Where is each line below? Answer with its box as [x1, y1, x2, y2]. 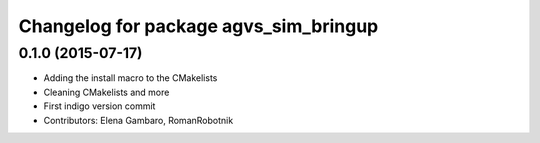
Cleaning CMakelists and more [43, 86, 170, 98]
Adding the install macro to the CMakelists [43, 72, 218, 84]
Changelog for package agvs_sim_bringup [18, 15, 379, 37]
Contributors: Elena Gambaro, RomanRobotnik [43, 114, 234, 126]
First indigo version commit [43, 100, 156, 112]
